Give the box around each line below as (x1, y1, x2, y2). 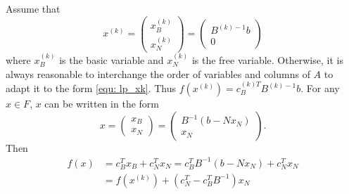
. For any (300, 81, 340, 95)
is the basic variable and (59, 53, 164, 67)
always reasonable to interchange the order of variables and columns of (6, 66, 310, 81)
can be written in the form (44, 96, 160, 110)
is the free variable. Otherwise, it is (191, 53, 343, 67)
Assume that (6, 1, 61, 15)
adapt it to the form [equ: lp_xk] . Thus (6, 81, 177, 95)
